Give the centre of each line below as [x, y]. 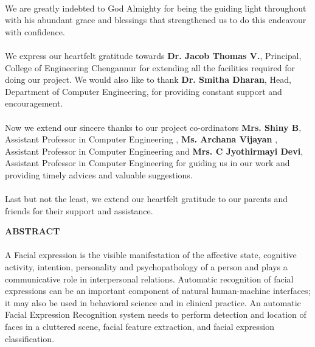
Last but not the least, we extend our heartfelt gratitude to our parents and [146, 199]
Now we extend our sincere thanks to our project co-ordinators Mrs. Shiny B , [153, 127]
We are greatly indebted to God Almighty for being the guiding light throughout [156, 8]
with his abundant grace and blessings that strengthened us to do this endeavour [156, 20]
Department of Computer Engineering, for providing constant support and [144, 91]
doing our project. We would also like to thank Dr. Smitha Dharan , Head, [148, 79]
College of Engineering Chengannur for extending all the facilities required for [150, 67]
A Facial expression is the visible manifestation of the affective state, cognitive [151, 255]
